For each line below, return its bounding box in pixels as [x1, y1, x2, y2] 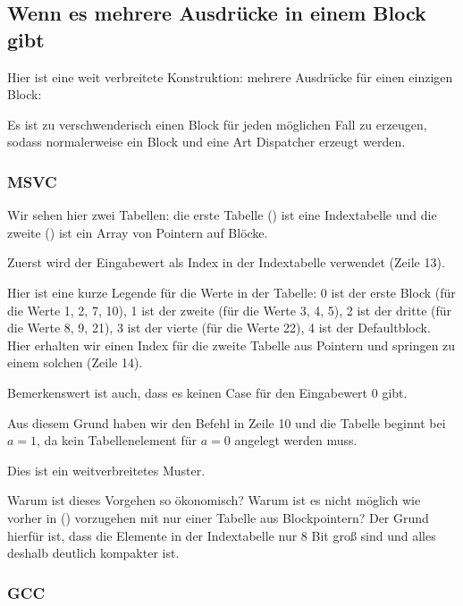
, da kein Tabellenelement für [37, 431, 197, 450]
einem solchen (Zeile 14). [7, 353, 143, 372]
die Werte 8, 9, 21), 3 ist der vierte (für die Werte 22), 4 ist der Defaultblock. [7, 318, 431, 337]
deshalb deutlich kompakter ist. [7, 543, 180, 562]
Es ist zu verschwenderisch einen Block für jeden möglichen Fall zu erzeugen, [7, 114, 427, 133]
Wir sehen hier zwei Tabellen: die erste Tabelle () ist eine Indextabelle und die [7, 206, 437, 224]
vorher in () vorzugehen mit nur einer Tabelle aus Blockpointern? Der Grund [7, 508, 429, 526]
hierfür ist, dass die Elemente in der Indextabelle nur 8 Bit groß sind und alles [7, 526, 436, 544]
